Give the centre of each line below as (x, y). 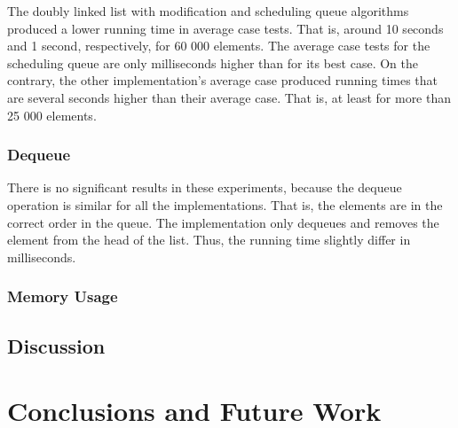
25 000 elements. (52, 115)
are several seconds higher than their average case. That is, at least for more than (229, 97)
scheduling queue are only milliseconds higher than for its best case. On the (213, 62)
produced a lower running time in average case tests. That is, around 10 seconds (225, 28)
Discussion (56, 345)
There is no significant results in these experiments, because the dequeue (205, 187)
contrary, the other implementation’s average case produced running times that (223, 80)
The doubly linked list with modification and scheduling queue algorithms (208, 11)
